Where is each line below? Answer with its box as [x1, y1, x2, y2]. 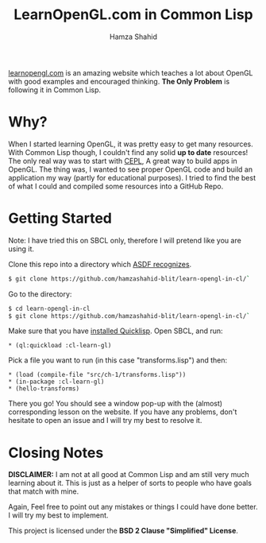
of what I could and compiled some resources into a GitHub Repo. [8, 181, 224, 191]
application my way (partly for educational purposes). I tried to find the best [8, 173, 256, 182]
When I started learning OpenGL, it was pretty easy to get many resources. [8, 139, 254, 149]
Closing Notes [8, 444, 104, 462]
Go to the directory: [8, 289, 72, 299]
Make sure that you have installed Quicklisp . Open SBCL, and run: [8, 326, 224, 335]
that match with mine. [8, 487, 79, 496]
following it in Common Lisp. [8, 85, 102, 95]
